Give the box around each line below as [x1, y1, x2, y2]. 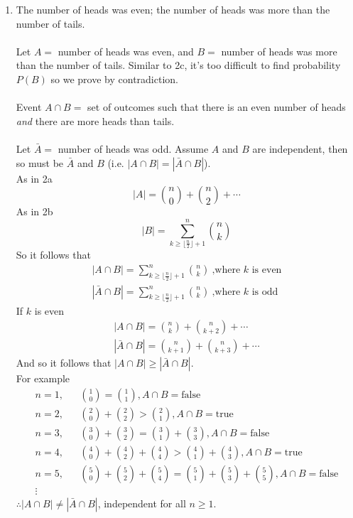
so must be [16, 155, 64, 170]
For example [16, 371, 70, 386]
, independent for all [97, 496, 186, 511]
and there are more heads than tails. [16, 113, 175, 128]
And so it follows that [16, 355, 112, 370]
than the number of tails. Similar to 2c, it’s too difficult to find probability [16, 58, 341, 72]
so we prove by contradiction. [50, 71, 178, 86]
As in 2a [16, 171, 53, 185]
